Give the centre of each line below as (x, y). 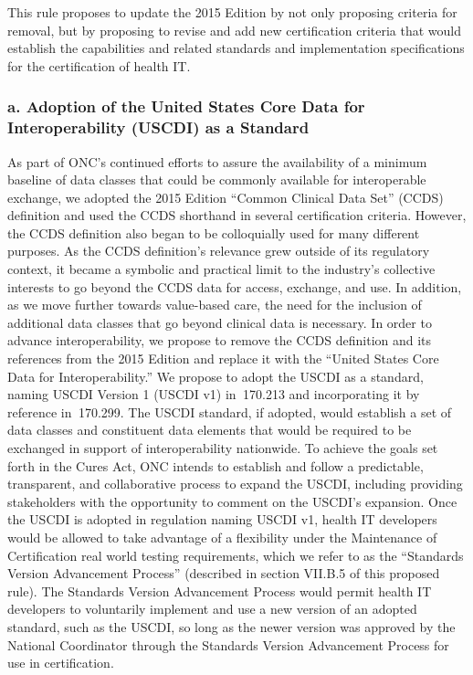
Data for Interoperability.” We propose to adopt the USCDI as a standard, (215, 376)
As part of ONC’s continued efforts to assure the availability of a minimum (217, 161)
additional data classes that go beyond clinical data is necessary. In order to (220, 322)
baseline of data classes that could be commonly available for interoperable (217, 179)
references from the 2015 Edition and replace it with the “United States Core (223, 359)
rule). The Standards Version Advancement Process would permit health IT (220, 591)
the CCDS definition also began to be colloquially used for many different (214, 232)
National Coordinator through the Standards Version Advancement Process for (228, 644)
